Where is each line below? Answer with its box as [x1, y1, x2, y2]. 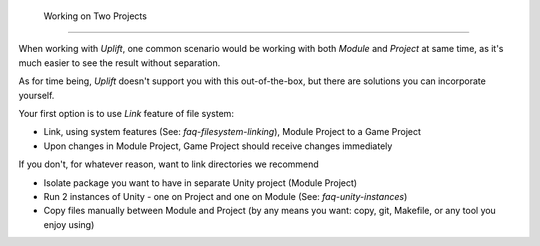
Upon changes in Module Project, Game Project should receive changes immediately [43, 140, 393, 152]
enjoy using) [43, 218, 95, 230]
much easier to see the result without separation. [18, 56, 221, 69]
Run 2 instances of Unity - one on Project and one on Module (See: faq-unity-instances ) [43, 190, 408, 202]
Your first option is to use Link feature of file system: [18, 107, 235, 119]
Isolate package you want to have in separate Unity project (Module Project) [43, 176, 358, 189]
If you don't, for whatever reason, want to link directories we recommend [18, 158, 319, 170]
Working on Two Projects [43, 10, 147, 22]
